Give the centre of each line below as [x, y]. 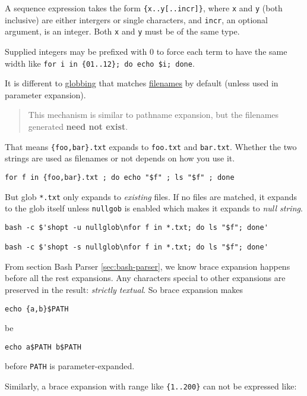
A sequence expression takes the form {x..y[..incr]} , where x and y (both [144, 8]
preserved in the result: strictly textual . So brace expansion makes [124, 289]
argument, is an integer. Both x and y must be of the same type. [122, 31]
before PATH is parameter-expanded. [70, 366]
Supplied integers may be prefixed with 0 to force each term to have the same [146, 51]
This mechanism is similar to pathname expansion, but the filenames [153, 115]
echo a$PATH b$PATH [43, 347]
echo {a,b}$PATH [37, 309]
